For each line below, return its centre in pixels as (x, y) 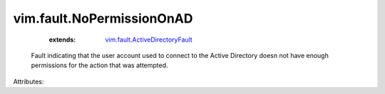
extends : (62, 40)
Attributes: (29, 81)
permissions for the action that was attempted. (99, 65)
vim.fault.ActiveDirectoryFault (149, 40)
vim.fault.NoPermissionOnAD (103, 18)
